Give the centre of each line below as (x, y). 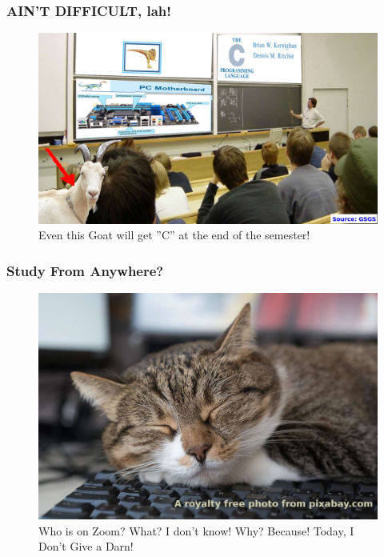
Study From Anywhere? (85, 270)
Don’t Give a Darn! (86, 546)
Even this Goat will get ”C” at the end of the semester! (174, 235)
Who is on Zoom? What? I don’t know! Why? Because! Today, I (196, 530)
